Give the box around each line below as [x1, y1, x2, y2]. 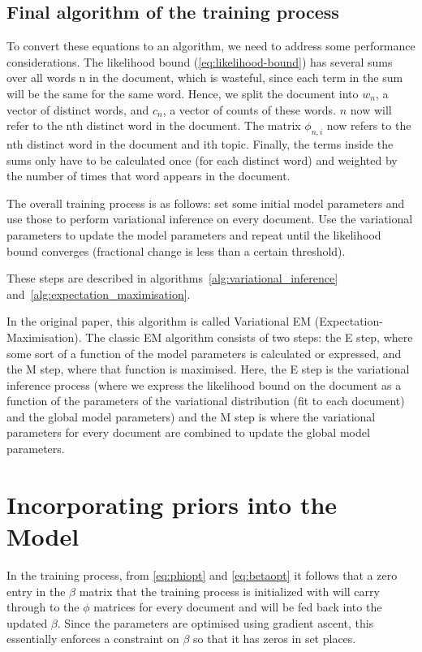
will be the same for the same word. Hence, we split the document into [6, 84, 359, 101]
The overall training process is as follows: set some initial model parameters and [6, 194, 405, 211]
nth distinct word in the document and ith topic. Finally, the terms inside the [6, 135, 394, 152]
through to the [6, 598, 80, 615]
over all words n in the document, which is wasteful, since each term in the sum [6, 69, 403, 86]
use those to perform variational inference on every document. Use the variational [6, 210, 413, 227]
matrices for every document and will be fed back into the [93, 598, 382, 615]
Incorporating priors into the [6, 487, 338, 520]
